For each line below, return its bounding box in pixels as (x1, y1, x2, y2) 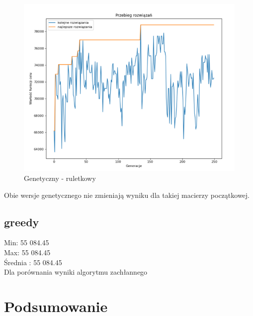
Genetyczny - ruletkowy (24, 173, 96, 183)
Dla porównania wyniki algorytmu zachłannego (4, 267, 148, 277)
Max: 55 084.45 (4, 247, 51, 258)
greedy (4, 214, 39, 229)
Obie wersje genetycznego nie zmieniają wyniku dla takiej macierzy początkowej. (4, 189, 250, 200)
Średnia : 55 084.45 (4, 257, 62, 267)
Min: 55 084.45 (4, 237, 49, 248)
